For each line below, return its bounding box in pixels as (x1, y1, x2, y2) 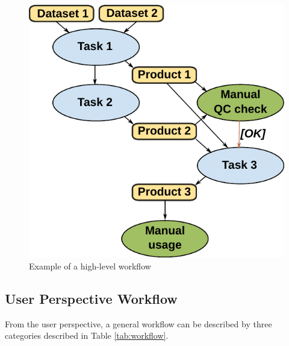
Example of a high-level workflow (29, 259, 151, 272)
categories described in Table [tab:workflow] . (5, 329, 169, 342)
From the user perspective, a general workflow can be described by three (5, 317, 272, 330)
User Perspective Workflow (5, 289, 178, 307)
